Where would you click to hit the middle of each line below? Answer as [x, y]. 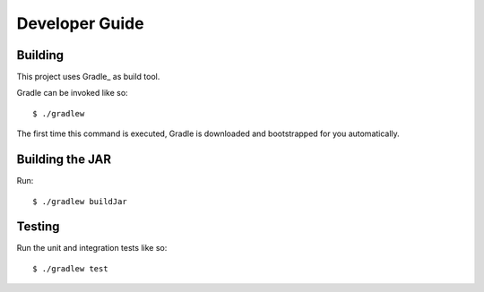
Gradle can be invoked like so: [73, 93]
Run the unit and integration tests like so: [92, 248]
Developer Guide [80, 23]
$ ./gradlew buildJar [80, 201]
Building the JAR [64, 160]
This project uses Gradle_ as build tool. [88, 77]
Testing [38, 227]
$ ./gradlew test [70, 268]
